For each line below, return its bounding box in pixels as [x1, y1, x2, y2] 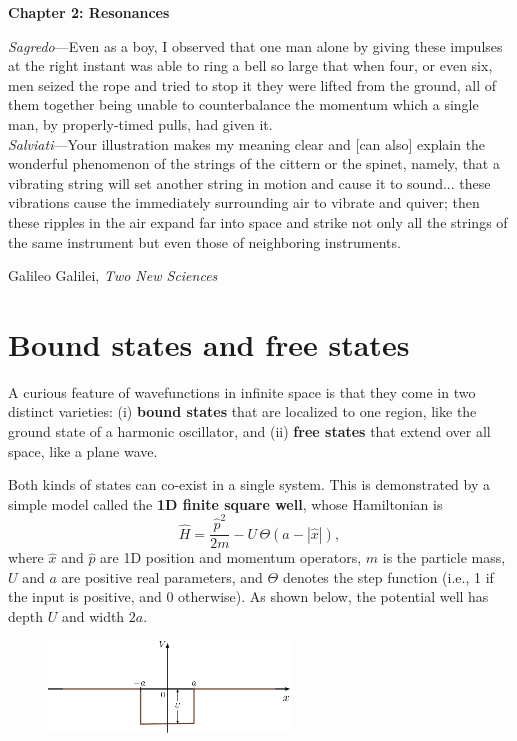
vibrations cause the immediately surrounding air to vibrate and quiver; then [8, 192, 480, 213]
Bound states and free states [8, 323, 410, 364]
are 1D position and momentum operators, [100, 547, 362, 568]
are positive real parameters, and [61, 566, 263, 587]
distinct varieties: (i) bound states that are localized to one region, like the [8, 401, 477, 422]
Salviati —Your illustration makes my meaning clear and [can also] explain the [8, 133, 486, 154]
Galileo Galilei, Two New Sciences [8, 265, 218, 286]
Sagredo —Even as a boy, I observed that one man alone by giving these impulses [8, 35, 503, 56]
